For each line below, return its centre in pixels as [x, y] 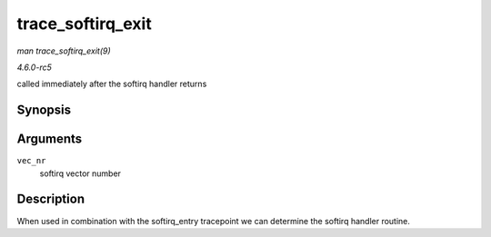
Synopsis [44, 110]
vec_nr [31, 161]
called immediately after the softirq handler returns [112, 84]
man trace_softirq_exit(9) [64, 51]
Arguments [50, 139]
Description [51, 199]
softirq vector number [80, 173]
